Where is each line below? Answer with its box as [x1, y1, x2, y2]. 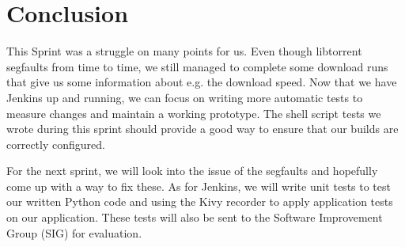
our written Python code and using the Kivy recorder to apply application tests [6, 193, 393, 210]
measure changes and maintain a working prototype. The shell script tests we [6, 104, 381, 121]
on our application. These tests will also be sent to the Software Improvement [6, 209, 383, 226]
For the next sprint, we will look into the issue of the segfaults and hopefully [6, 162, 378, 179]
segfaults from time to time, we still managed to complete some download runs [6, 58, 388, 74]
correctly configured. [6, 135, 105, 152]
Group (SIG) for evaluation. [6, 224, 142, 241]
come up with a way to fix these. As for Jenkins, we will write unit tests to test [6, 177, 391, 194]
